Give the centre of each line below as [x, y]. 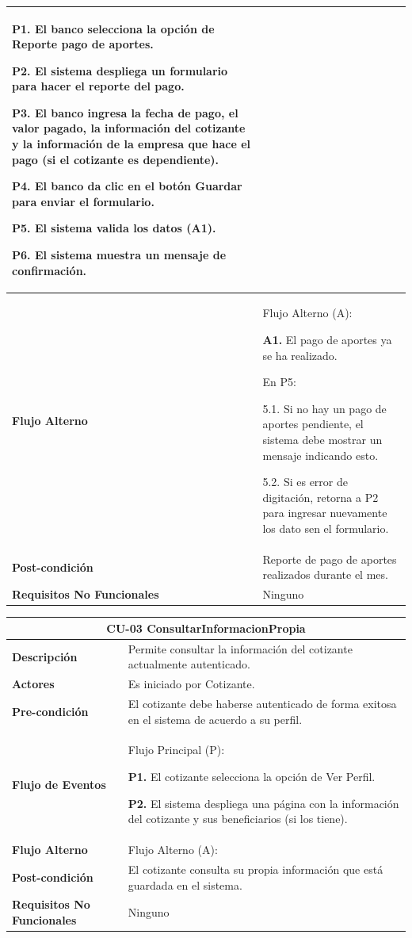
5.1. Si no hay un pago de [324, 408]
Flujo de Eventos [59, 784]
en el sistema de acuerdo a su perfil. [215, 719]
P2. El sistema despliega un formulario [120, 70]
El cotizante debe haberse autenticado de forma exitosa [262, 703]
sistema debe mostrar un [322, 440]
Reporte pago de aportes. [83, 44]
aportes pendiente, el [313, 424]
